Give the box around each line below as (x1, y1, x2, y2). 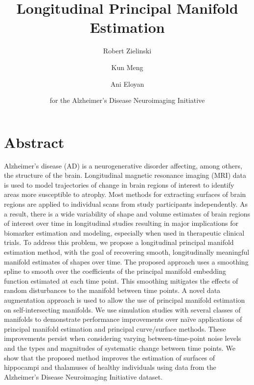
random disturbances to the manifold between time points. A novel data (4, 285, 221, 295)
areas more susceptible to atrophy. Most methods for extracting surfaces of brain (4, 189, 246, 199)
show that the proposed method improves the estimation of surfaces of (4, 352, 215, 362)
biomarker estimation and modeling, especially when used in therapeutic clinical (4, 227, 245, 238)
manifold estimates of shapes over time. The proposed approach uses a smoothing (4, 256, 249, 266)
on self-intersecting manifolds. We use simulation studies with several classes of (4, 304, 241, 314)
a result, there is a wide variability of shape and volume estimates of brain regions (4, 208, 251, 218)
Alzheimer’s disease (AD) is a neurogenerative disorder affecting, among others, (4, 160, 242, 170)
